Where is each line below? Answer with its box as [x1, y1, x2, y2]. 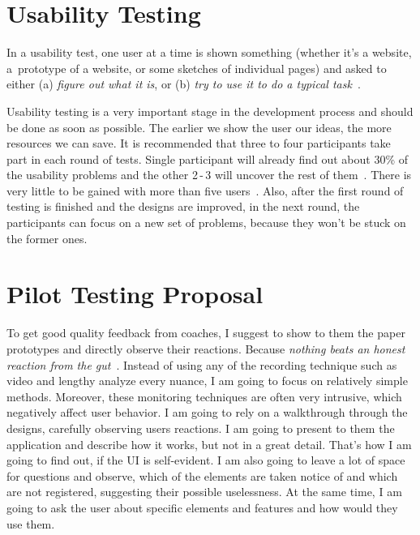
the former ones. [6, 229, 88, 246]
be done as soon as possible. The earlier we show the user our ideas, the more [6, 118, 392, 135]
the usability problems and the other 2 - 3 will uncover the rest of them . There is [6, 166, 412, 183]
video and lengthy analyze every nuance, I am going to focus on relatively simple [6, 372, 408, 389]
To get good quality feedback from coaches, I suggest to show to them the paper [6, 324, 405, 341]
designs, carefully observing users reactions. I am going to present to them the [6, 419, 395, 436]
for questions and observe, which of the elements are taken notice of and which [6, 467, 398, 484]
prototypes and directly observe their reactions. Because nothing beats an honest [6, 340, 405, 357]
